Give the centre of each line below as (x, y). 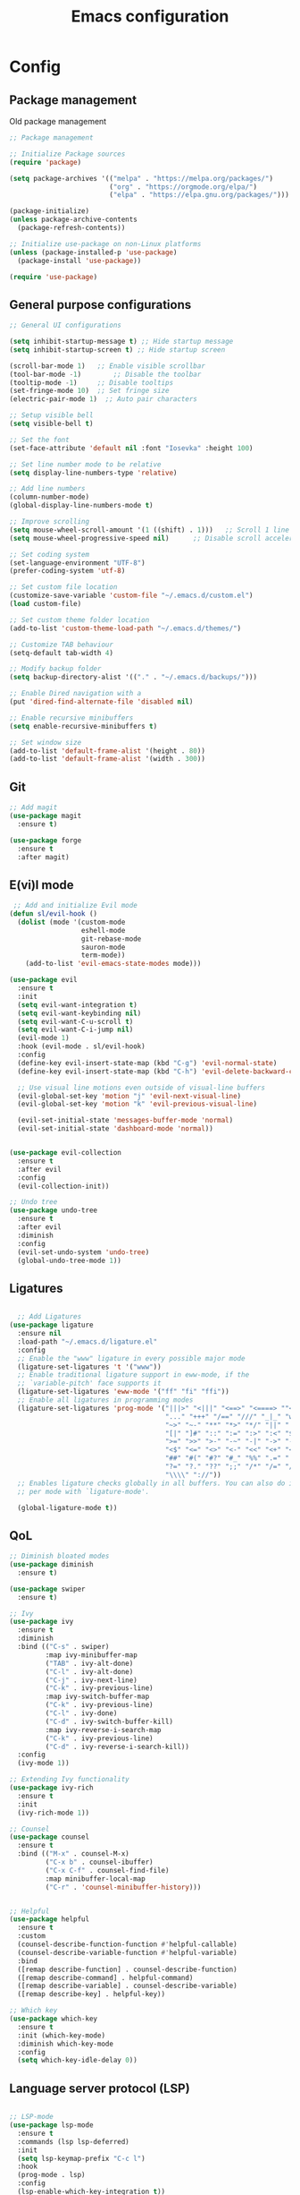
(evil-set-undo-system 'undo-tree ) (83, 1252)
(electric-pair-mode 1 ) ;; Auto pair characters (104, 399)
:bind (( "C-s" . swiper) (63, 1647)
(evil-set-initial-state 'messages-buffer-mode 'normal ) (125, 1121)
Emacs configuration (150, 17)
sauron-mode (103, 947)
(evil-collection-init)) (63, 1186)
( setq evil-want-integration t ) (78, 1004)
